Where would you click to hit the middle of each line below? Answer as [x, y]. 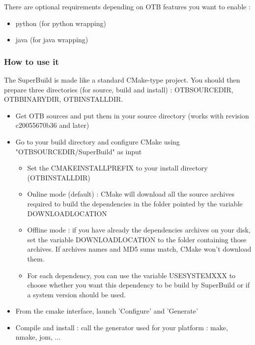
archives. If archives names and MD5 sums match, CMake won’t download [139, 249]
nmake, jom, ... [38, 337]
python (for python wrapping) [61, 23]
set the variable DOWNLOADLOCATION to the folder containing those [137, 239]
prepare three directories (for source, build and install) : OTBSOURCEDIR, [119, 89]
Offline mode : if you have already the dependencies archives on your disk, [139, 230]
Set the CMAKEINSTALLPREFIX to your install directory [117, 168]
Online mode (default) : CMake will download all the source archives [131, 194]
